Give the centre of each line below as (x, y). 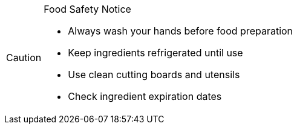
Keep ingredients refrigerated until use (155, 53)
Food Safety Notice (87, 9)
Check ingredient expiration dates (145, 96)
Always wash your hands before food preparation (181, 31)
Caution (24, 58)
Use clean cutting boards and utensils (154, 74)
